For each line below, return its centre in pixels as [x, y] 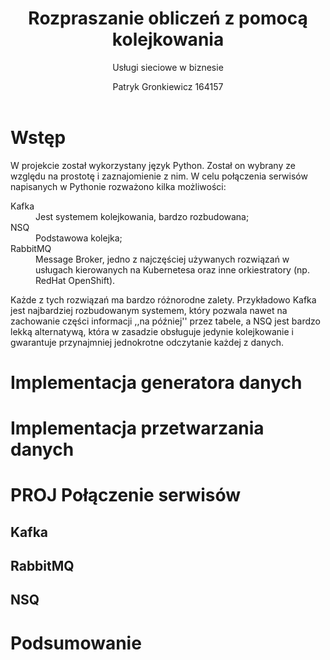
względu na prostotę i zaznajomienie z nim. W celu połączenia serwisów [159, 176]
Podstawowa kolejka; [79, 238]
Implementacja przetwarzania [137, 428]
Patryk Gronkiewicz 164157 [168, 86]
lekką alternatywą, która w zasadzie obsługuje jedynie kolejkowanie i [152, 331]
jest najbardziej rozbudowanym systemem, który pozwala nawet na [149, 310]
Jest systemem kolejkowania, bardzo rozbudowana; [142, 216]
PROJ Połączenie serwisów [126, 495]
